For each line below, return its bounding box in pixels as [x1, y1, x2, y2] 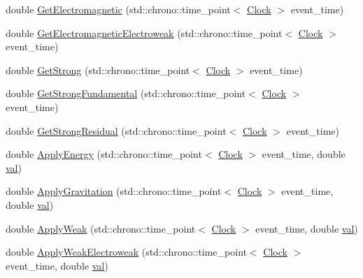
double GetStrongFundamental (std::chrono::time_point [6, 86, 246, 101]
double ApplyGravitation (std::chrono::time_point [6, 184, 222, 198]
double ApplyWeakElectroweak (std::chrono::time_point [6, 244, 247, 259]
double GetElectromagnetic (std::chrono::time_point [6, 2, 231, 16]
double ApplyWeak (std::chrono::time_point [6, 221, 196, 235]
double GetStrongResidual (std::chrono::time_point [6, 123, 227, 138]
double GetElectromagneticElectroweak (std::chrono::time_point [6, 25, 283, 40]
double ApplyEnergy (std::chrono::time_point [6, 147, 202, 161]
